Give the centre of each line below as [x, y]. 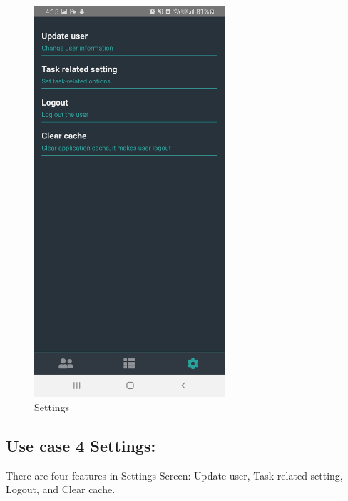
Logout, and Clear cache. [61, 489]
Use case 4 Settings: [81, 445]
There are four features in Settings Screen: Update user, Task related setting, [174, 475]
